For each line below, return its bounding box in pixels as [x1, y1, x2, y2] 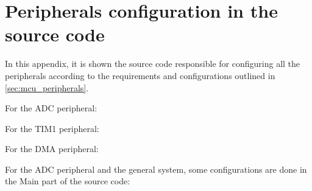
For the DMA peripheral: [5, 142, 99, 155]
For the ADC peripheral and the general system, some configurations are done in [5, 162, 307, 175]
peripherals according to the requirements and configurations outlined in [5, 69, 275, 82]
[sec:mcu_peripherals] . [5, 81, 89, 94]
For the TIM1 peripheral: [5, 122, 99, 134]
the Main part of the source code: [5, 175, 130, 187]
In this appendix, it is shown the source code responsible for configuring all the [5, 57, 300, 70]
